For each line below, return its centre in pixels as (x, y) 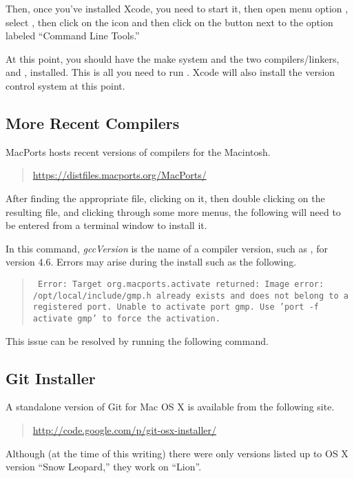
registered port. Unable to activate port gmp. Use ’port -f (176, 307)
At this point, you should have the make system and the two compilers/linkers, (173, 58)
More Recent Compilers (93, 122)
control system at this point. (65, 85)
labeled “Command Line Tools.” (73, 36)
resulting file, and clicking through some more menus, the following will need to (173, 211)
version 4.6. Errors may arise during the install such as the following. (151, 262)
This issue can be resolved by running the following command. (137, 340)
